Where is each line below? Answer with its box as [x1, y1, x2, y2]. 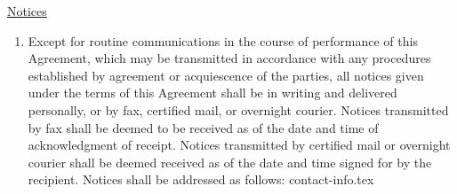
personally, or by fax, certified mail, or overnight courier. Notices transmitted [28, 100, 449, 119]
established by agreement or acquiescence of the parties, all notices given [28, 66, 424, 84]
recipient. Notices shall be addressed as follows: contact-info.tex [28, 170, 374, 189]
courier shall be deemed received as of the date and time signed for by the [28, 152, 432, 171]
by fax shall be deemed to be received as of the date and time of [28, 118, 379, 136]
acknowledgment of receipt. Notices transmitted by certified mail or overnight [28, 136, 451, 154]
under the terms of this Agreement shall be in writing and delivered [28, 83, 397, 102]
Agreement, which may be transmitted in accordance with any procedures [28, 49, 431, 67]
